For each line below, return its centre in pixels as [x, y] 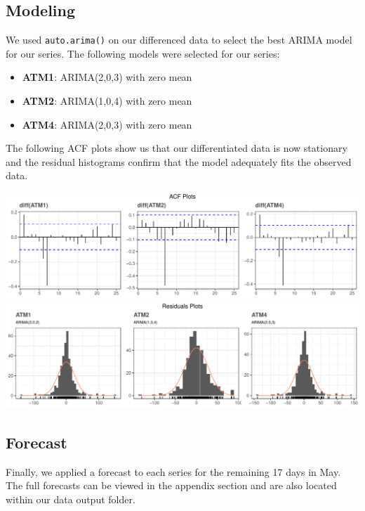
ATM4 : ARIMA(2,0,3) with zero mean [107, 124]
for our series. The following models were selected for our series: [143, 53]
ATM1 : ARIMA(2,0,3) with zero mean [107, 77]
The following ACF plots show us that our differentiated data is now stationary [177, 148]
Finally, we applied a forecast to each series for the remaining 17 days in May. [173, 471]
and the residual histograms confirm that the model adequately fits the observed [179, 161]
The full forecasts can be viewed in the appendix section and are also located [171, 485]
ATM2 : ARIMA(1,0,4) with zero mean [107, 101]
